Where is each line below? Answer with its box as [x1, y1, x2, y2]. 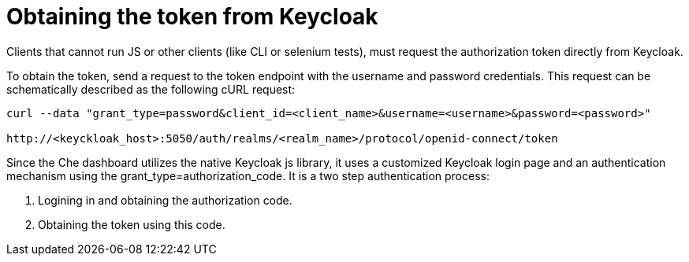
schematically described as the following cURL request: [6, 82, 296, 96]
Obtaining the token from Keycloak [6, 3, 378, 30]
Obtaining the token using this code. [38, 217, 225, 231]
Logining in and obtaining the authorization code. [38, 193, 292, 207]
